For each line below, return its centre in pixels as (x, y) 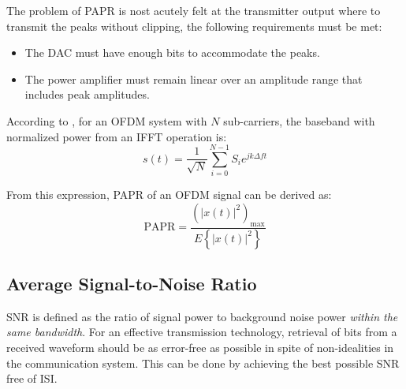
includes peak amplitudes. (87, 94)
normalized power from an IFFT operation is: (117, 136)
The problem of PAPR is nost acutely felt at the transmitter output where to (194, 10)
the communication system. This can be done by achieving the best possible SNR (203, 363)
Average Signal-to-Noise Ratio (132, 283)
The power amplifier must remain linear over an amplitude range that (194, 79)
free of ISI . (32, 378)
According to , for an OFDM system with (107, 120)
